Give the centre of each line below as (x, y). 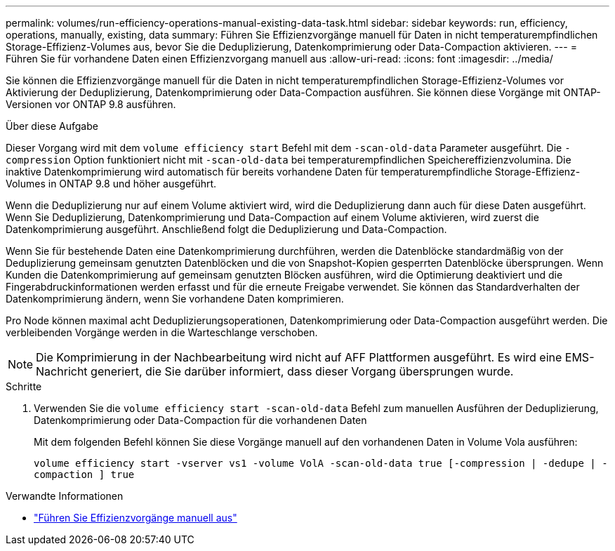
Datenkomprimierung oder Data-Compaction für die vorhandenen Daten (200, 420)
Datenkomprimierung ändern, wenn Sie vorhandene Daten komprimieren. (175, 299)
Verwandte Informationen (65, 496)
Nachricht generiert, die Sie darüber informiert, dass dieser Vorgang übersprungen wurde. (275, 371)
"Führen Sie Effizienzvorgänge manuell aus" (135, 518)
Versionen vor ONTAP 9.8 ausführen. (91, 104)
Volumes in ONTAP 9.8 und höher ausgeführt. (111, 184)
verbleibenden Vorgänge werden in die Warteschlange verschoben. (162, 332)
